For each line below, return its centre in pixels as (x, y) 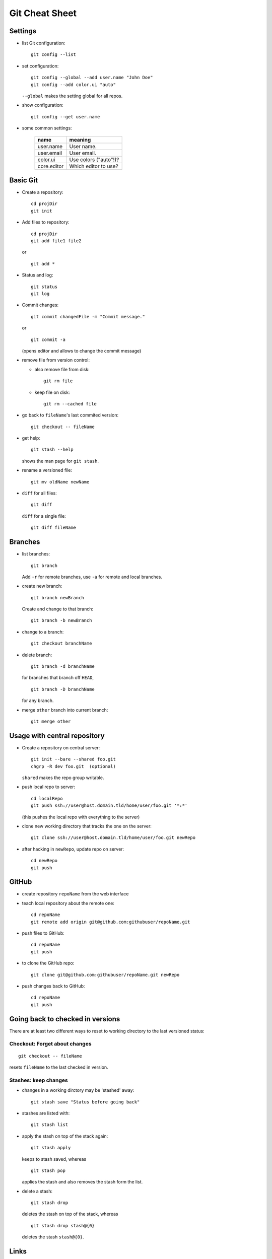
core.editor (51, 166)
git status (44, 287)
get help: (31, 438)
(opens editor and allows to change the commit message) (82, 351)
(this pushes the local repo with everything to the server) (81, 817)
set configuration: (40, 66)
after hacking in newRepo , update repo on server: (73, 849)
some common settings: (47, 128)
